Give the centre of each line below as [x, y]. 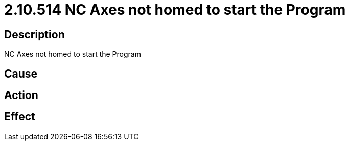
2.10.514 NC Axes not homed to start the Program [175, 10]
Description [34, 34]
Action [21, 95]
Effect [20, 117]
